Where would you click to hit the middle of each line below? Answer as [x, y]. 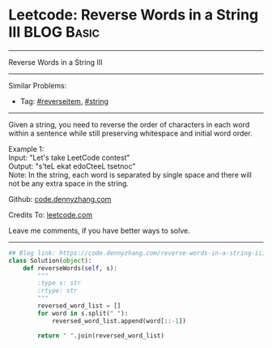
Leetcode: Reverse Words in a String [134, 15]
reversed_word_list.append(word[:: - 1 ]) [119, 321]
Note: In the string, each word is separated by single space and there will [130, 174]
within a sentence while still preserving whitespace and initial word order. [130, 133]
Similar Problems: [38, 85]
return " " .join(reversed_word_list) [101, 335]
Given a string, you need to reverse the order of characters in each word [129, 124]
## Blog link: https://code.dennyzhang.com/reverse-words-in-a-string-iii [137, 253]
